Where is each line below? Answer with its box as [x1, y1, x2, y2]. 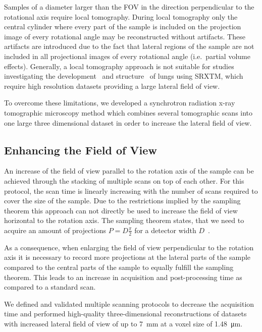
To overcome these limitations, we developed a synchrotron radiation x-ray [4, 97, 235, 108]
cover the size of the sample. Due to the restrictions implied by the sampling [4, 195, 241, 206]
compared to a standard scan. [4, 282, 96, 292]
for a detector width [134, 225, 196, 235]
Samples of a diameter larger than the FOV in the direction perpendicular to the [4, 2, 254, 12]
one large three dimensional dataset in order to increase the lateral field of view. [4, 117, 252, 128]
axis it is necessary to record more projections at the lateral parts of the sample [4, 252, 251, 262]
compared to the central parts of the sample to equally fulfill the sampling [4, 261, 234, 272]
